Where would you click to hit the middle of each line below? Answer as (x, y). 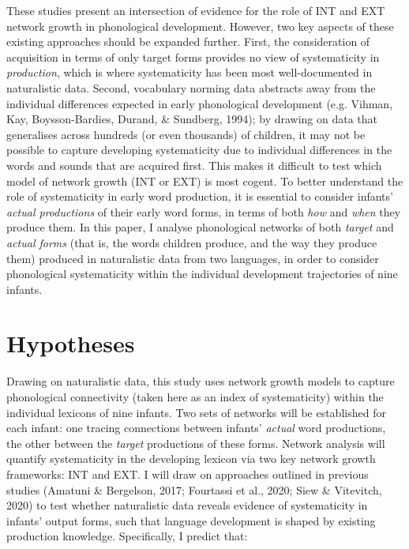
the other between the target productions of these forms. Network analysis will (196, 443)
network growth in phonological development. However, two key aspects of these (200, 26)
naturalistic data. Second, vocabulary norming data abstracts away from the (191, 87)
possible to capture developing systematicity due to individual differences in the (199, 150)
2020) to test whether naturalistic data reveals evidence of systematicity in (187, 505)
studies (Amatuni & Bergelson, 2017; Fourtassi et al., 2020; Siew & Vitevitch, (194, 489)
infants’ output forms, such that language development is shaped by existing (191, 520)
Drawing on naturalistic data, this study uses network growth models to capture (201, 381)
